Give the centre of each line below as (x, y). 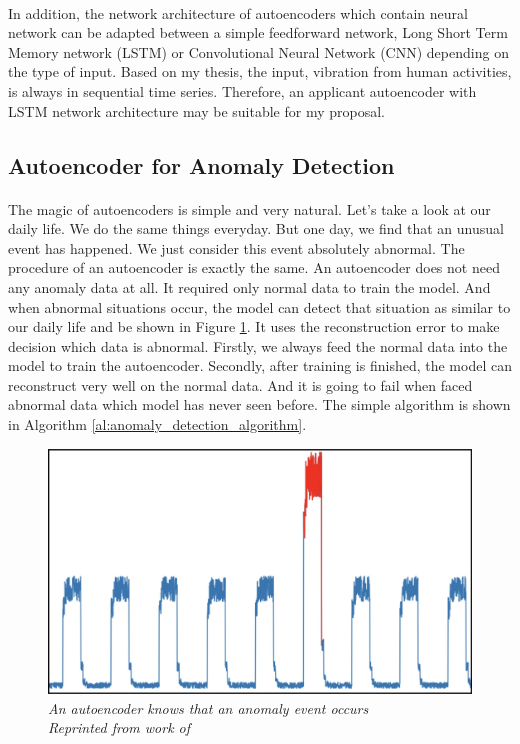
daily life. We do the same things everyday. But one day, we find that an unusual (256, 228)
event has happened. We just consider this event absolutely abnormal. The (236, 247)
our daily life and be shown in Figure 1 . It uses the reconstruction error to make (254, 326)
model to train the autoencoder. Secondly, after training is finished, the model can (260, 365)
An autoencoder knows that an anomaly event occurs (208, 707)
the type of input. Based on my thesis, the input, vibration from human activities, (260, 71)
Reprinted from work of (119, 727)
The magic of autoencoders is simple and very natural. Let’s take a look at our (249, 208)
